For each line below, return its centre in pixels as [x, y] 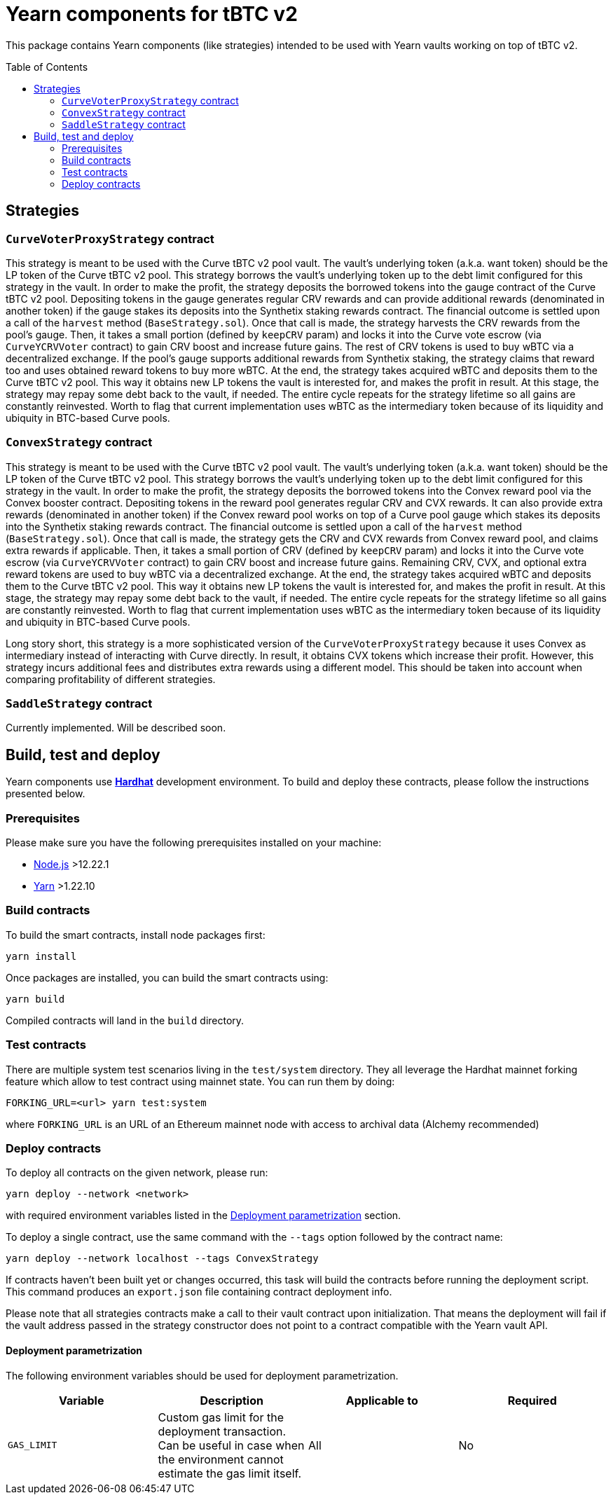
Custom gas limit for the [221, 1417]
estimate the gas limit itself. [230, 1473]
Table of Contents [47, 67]
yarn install [41, 956]
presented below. [46, 794]
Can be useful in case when [231, 1445]
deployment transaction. [222, 1431]
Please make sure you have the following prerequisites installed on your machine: [194, 843]
